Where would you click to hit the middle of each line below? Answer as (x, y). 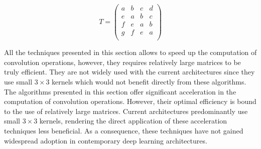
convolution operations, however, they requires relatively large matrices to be (122, 62)
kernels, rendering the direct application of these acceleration (133, 121)
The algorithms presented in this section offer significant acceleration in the (120, 91)
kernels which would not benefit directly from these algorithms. (149, 81)
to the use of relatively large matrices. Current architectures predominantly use (126, 111)
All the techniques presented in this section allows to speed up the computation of (130, 52)
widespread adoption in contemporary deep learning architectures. (106, 140)
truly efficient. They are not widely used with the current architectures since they (129, 72)
